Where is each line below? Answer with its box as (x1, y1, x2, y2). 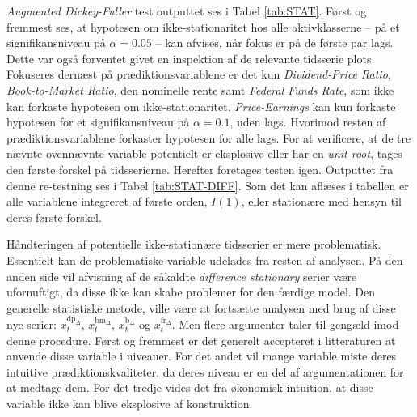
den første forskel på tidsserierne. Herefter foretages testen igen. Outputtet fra (6, 160, 394, 177)
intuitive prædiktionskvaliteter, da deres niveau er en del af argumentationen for (6, 363, 404, 380)
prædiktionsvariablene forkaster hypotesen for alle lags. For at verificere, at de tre (6, 129, 411, 146)
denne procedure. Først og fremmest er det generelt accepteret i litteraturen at (6, 331, 396, 348)
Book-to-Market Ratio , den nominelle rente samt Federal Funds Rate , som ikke (6, 81, 394, 98)
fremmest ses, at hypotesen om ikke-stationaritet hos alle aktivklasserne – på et (6, 18, 400, 35)
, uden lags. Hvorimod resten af (230, 113, 386, 130)
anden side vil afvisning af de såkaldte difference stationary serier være (6, 267, 357, 284)
